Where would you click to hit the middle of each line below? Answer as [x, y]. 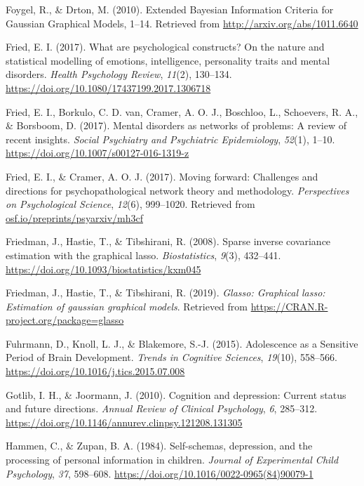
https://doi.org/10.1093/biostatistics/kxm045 [103, 269]
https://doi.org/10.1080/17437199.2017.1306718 [108, 87]
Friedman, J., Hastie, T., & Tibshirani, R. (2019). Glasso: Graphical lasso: [166, 293]
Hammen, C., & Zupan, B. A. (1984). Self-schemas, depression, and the [159, 446]
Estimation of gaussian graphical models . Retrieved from [127, 306]
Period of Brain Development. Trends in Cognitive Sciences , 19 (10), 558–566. [171, 357]
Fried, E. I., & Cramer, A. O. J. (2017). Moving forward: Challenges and [162, 176]
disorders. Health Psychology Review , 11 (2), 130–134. [119, 74]
